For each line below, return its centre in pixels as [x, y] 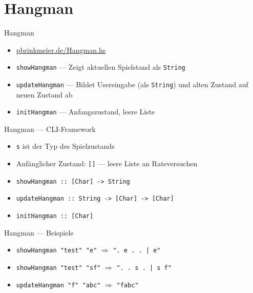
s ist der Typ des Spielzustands [65, 146]
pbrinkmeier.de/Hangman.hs [61, 50]
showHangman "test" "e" [57, 251]
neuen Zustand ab [44, 94]
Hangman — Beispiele [39, 232]
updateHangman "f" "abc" [58, 285]
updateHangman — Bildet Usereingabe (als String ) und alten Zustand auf [132, 84]
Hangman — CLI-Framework [50, 129]
